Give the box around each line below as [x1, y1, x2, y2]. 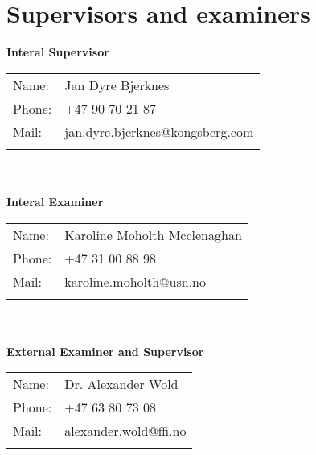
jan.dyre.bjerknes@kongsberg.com [64, 122, 254, 141]
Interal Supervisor [6, 43, 109, 60]
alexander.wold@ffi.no [64, 421, 187, 441]
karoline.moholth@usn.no [64, 271, 206, 291]
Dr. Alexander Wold [64, 374, 179, 394]
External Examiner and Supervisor [6, 342, 204, 359]
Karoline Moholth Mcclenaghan [64, 225, 242, 244]
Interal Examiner [6, 192, 104, 209]
